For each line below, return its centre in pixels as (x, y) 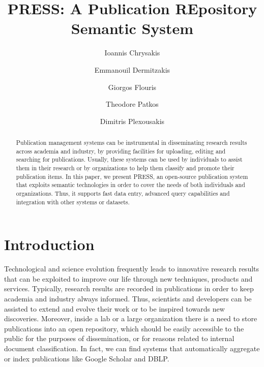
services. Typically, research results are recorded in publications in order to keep (129, 288)
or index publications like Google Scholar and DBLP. (87, 358)
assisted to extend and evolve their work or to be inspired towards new (114, 308)
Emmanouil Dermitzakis (132, 69)
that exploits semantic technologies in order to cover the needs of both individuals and (130, 185)
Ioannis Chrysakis (132, 53)
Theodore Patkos (132, 104)
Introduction (49, 244)
